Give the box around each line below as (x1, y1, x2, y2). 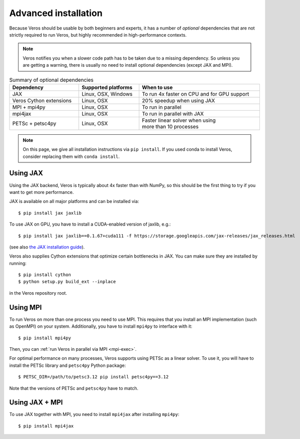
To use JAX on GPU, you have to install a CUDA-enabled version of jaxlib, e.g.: (9, 221, 171, 228)
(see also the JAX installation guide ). (9, 244, 85, 250)
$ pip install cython (18, 272, 71, 278)
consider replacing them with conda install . (23, 153, 120, 159)
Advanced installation (9, 8, 103, 19)
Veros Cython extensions (12, 97, 72, 104)
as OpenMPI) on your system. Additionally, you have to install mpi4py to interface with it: (9, 323, 193, 329)
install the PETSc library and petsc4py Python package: (9, 362, 126, 368)
